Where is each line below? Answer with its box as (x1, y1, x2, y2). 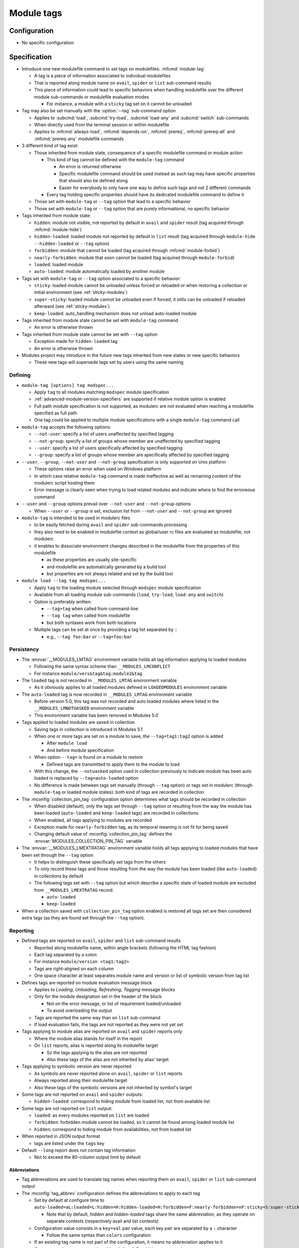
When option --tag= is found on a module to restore (34, 754, 143, 760)
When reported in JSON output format (21, 1133, 100, 1139)
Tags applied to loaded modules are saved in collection (21, 719, 135, 725)
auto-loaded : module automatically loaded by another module (34, 269, 165, 275)
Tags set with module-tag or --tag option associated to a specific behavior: (21, 275, 181, 282)
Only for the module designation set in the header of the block (34, 993, 162, 999)
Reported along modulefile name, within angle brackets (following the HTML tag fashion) (34, 944, 216, 950)
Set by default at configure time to (34, 1197, 105, 1203)
